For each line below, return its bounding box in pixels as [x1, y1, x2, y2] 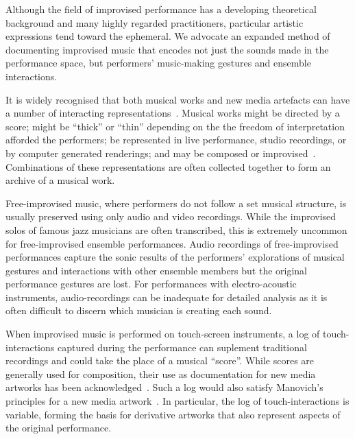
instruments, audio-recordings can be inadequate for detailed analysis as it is [5, 289, 328, 304]
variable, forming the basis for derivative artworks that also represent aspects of [5, 407, 341, 421]
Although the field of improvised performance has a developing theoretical [5, 2, 317, 16]
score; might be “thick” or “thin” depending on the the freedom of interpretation [5, 119, 345, 133]
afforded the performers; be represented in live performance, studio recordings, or [5, 132, 347, 147]
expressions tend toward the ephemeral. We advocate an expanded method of [5, 29, 330, 43]
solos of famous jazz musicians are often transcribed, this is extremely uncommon [5, 222, 347, 237]
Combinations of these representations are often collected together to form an [5, 159, 331, 174]
